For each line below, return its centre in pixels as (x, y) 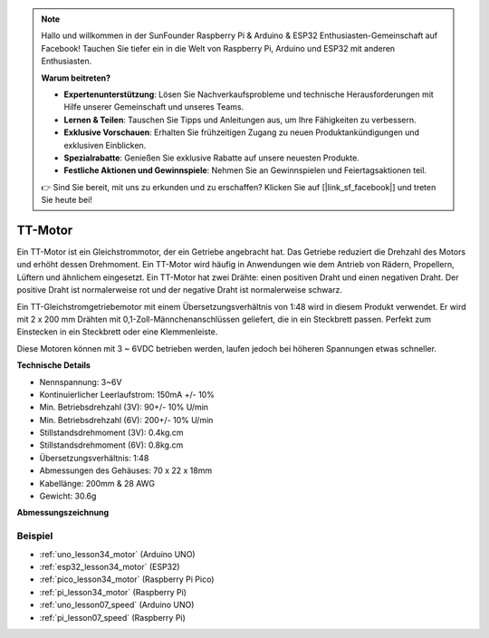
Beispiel (35, 536)
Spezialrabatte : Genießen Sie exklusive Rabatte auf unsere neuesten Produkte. (211, 158)
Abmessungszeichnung (63, 513)
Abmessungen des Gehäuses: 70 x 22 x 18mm (126, 470)
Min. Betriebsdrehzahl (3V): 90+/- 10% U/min (124, 407)
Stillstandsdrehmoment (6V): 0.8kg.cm (111, 445)
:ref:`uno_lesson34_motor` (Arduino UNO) (117, 554)
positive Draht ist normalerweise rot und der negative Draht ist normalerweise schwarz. (180, 290)
